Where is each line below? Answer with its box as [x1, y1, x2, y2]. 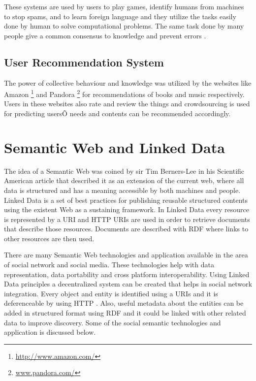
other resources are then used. [4, 233, 95, 243]
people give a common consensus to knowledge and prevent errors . [4, 30, 206, 40]
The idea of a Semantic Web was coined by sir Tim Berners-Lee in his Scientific [4, 165, 245, 176]
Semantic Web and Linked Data [4, 137, 225, 157]
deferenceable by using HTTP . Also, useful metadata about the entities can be [4, 298, 244, 308]
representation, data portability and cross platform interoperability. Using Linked [4, 269, 250, 279]
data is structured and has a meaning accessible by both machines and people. [4, 185, 241, 195]
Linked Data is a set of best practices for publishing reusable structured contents [4, 194, 248, 205]
